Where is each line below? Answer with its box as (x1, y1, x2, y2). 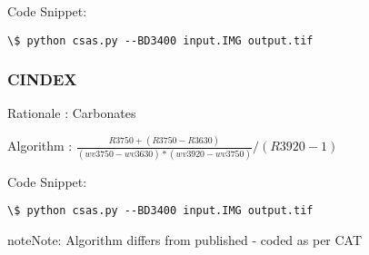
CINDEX (7, 68, 77, 91)
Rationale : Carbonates (7, 103, 136, 123)
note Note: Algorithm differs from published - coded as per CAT (7, 230, 363, 249)
